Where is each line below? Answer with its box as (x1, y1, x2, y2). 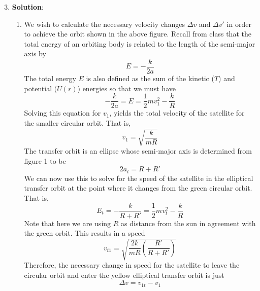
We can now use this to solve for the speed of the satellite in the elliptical (24, 172, 253, 183)
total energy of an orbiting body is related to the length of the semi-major (24, 38, 255, 49)
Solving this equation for (24, 107, 101, 118)
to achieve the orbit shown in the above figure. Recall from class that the (24, 28, 251, 39)
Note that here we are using (24, 217, 111, 228)
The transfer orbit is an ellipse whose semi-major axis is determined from (24, 146, 252, 156)
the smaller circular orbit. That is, (24, 117, 131, 128)
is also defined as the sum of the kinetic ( (86, 73, 214, 84)
